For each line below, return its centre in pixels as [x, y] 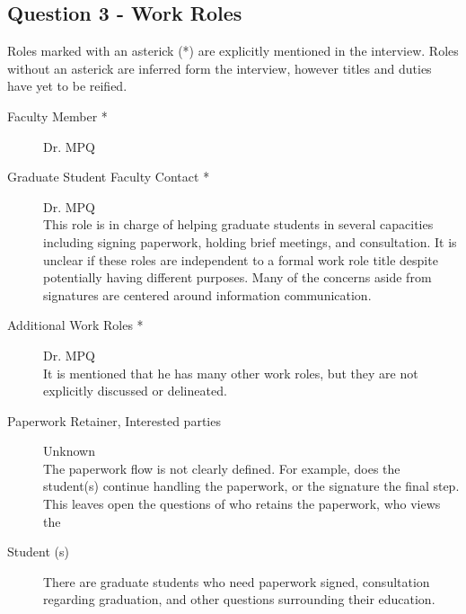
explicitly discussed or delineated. [135, 391]
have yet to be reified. [67, 86]
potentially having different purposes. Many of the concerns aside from [237, 277]
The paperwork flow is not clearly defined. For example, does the [222, 468]
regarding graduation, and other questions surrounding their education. [239, 599]
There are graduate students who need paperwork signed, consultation [237, 581]
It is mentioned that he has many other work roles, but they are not [231, 373]
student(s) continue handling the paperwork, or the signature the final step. [251, 486]
